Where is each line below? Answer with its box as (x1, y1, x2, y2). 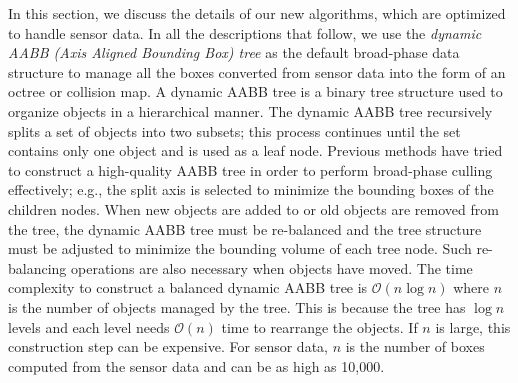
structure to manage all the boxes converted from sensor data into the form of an (8, 61, 506, 82)
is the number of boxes (345, 336, 485, 357)
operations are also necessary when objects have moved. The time (71, 257, 473, 278)
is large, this (435, 316, 511, 337)
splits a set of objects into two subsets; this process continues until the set (8, 120, 461, 141)
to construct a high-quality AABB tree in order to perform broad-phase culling (8, 159, 493, 180)
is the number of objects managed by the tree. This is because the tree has (8, 296, 466, 317)
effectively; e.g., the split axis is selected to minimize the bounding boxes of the (8, 179, 494, 200)
